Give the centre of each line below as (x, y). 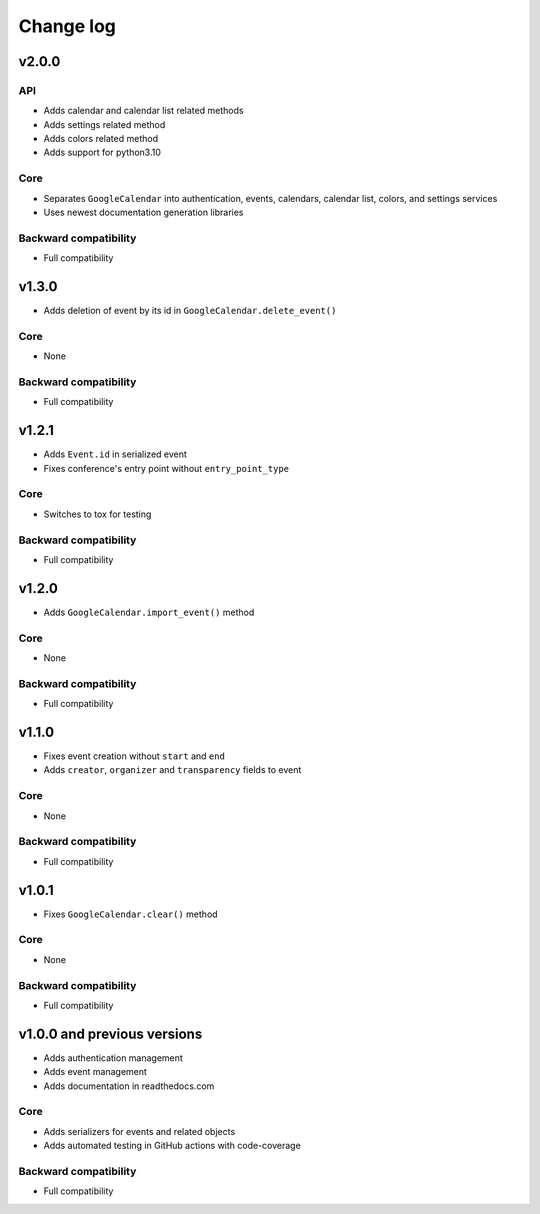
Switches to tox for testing (97, 514)
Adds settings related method (104, 124)
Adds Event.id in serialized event (115, 454)
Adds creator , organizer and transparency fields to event (172, 770)
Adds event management (95, 1072)
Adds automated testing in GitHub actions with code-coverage (172, 1146)
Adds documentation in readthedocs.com (129, 1086)
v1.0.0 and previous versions (110, 1033)
